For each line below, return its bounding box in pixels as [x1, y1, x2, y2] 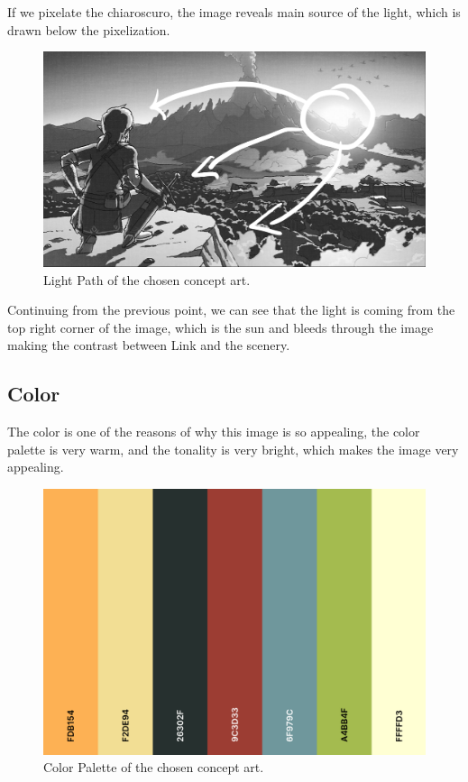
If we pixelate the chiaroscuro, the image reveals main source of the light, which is [7, 3, 461, 21]
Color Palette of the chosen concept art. [43, 758, 264, 777]
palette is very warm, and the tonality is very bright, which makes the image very [7, 439, 459, 458]
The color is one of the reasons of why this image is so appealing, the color [7, 422, 420, 441]
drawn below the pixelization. [7, 20, 170, 39]
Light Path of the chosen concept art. [43, 270, 251, 289]
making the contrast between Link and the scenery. [7, 336, 290, 354]
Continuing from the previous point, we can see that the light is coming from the [7, 300, 455, 319]
